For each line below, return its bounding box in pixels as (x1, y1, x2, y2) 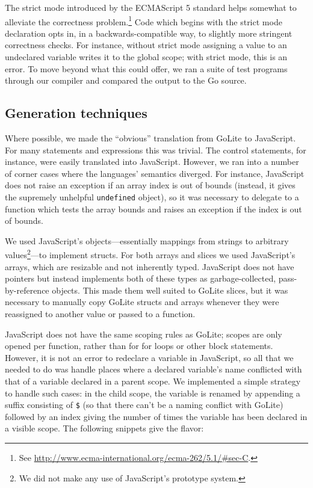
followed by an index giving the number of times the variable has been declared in (5, 410, 308, 422)
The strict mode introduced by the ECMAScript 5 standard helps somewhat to (5, 1, 297, 13)
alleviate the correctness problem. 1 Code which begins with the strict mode (5, 13, 282, 28)
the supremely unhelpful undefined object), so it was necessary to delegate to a (5, 190, 299, 203)
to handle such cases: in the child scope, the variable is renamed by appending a (5, 386, 300, 399)
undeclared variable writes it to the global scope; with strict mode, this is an (5, 51, 288, 63)
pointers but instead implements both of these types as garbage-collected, (5, 272, 276, 285)
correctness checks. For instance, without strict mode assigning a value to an (5, 39, 287, 51)
